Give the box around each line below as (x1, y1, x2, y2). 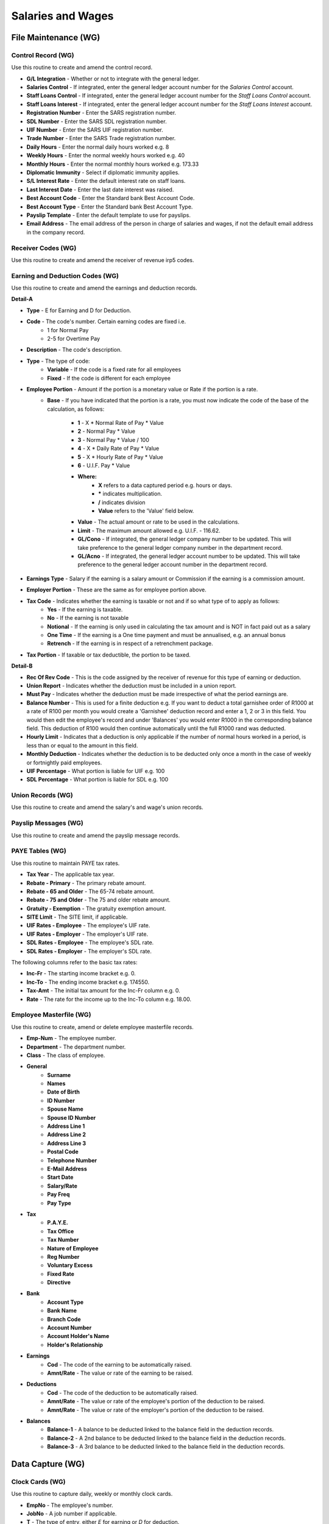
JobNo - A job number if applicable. (26, 1510, 117, 1517)
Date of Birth (47, 1088, 80, 1095)
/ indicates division (98, 499, 146, 506)
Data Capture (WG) (11, 1459, 85, 1469)
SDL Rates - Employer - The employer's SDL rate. (26, 947, 152, 955)
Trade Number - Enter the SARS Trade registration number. (26, 135, 176, 142)
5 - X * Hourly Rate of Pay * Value (77, 453, 164, 460)
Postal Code (47, 1148, 79, 1155)
